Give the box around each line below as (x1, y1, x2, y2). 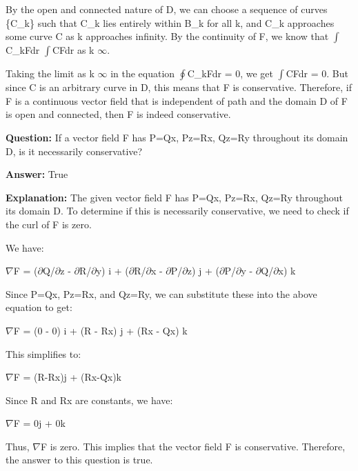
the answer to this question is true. (6, 452, 153, 467)
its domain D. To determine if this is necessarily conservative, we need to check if (6, 203, 349, 218)
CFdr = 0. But (286, 66, 348, 81)
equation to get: (6, 300, 72, 314)
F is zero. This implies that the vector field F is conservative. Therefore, (41, 439, 346, 453)
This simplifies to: (6, 346, 81, 361)
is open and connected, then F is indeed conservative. (6, 107, 231, 121)
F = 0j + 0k (13, 416, 66, 430)
